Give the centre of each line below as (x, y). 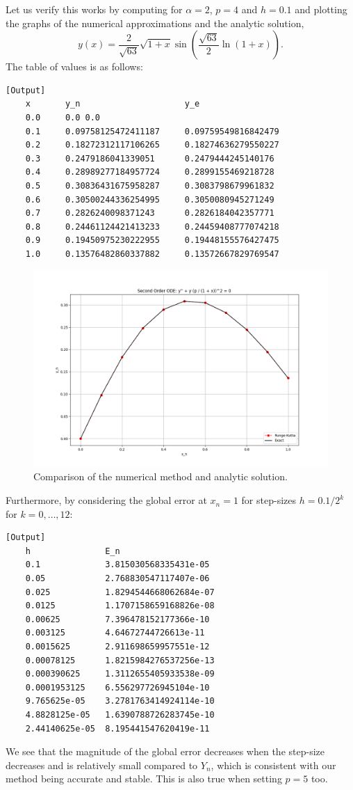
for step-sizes (269, 500)
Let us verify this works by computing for (94, 9)
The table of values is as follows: (74, 66)
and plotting (321, 9)
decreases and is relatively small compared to (102, 765)
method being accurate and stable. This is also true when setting (144, 779)
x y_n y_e (113, 104)
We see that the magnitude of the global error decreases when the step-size (165, 751)
